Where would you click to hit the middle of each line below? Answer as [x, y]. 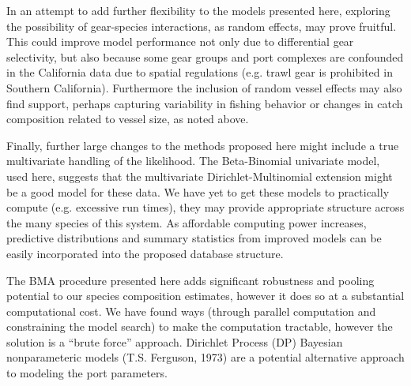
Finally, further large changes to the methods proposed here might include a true [203, 145]
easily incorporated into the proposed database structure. [145, 253]
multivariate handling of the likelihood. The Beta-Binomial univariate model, [193, 161]
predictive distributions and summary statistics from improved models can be [194, 238]
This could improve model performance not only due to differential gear [180, 41]
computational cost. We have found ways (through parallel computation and [191, 311]
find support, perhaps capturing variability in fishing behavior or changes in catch [205, 103]
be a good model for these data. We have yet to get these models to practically [198, 191]
